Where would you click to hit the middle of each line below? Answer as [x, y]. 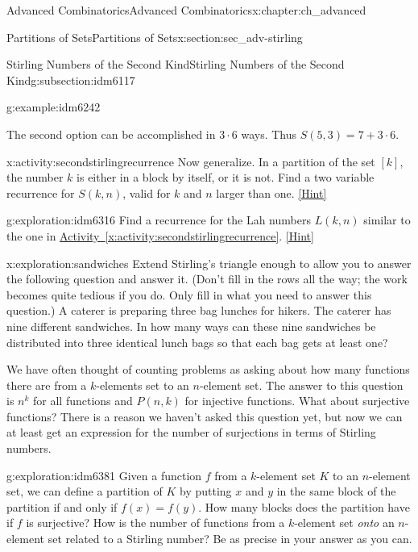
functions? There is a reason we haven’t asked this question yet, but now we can [205, 416]
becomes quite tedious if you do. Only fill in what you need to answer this [189, 294]
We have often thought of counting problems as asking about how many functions [208, 369]
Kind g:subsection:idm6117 [71, 79]
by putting [205, 491]
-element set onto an [344, 523]
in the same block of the [336, 491]
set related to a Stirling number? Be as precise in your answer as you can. [230, 539]
